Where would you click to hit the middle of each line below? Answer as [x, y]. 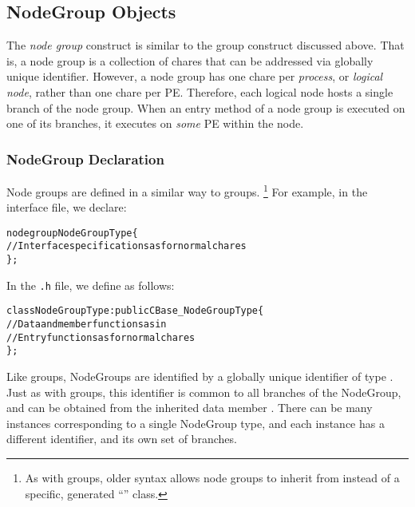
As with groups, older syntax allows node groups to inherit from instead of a [212, 478]
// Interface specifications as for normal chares [126, 246]
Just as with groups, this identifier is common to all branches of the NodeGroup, [204, 392]
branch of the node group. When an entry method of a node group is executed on [206, 107]
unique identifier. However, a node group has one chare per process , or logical [195, 76]
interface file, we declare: [67, 207]
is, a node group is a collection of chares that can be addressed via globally [190, 60]
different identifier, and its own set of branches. [122, 439]
